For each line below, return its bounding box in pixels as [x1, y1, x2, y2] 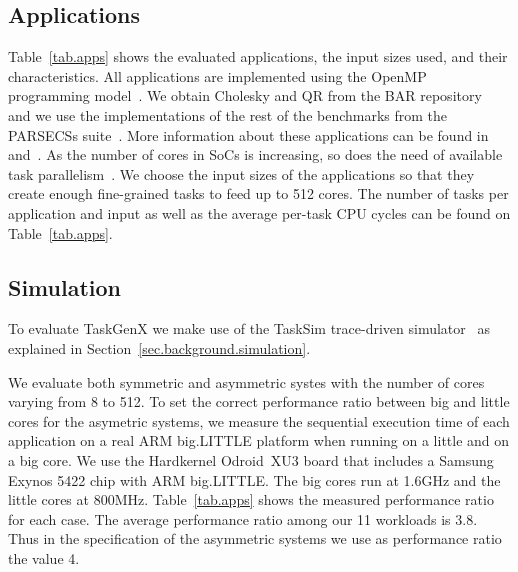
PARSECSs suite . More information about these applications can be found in [8, 124, 489, 145]
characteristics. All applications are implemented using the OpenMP [8, 65, 427, 86]
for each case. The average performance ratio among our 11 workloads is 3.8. [8, 508, 478, 529]
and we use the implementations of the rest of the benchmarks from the [8, 104, 448, 125]
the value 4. [8, 547, 80, 568]
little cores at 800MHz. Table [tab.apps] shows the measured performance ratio [8, 489, 494, 510]
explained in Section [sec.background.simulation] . [8, 337, 311, 358]
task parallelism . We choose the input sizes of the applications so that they [8, 163, 475, 184]
